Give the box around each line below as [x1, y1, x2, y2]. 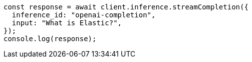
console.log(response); [4, 35, 97, 43]
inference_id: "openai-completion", [12, 11, 156, 19]
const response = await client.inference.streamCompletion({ [4, 3, 248, 11]
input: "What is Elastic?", [12, 19, 122, 27]
